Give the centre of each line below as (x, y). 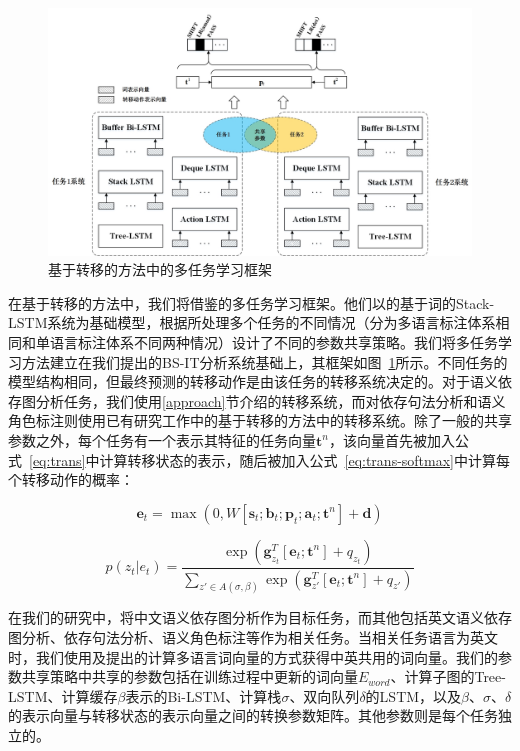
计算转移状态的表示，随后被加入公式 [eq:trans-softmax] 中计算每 (305, 459)
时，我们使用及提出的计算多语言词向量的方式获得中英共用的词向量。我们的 (253, 656)
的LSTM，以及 (413, 695)
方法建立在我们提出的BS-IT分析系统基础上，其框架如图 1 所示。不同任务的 (264, 361)
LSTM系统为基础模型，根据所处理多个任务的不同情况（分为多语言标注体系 (252, 322)
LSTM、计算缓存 (63, 695)
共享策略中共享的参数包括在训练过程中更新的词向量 (189, 676)
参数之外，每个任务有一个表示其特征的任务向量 (162, 439)
